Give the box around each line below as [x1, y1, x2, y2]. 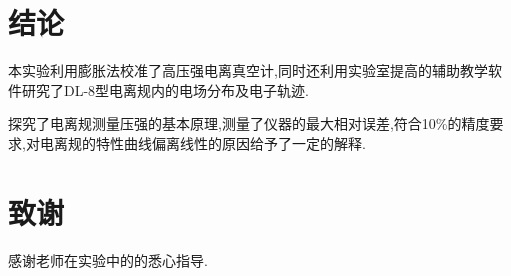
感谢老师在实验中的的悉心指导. [8, 249, 208, 270]
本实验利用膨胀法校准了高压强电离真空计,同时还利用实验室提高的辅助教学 [8, 60, 488, 81]
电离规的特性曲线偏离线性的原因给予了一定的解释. [39, 132, 366, 153]
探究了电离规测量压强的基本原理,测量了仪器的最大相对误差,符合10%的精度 [8, 113, 490, 134]
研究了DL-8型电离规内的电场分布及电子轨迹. [21, 79, 309, 100]
